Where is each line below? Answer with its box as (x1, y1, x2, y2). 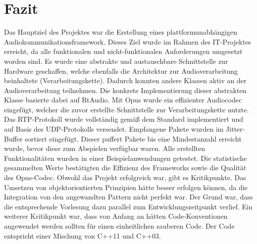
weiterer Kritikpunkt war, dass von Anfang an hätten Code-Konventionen (4, 211, 228, 221)
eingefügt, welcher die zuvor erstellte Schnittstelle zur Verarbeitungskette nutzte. (4, 104, 249, 114)
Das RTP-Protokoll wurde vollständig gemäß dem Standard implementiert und (4, 114, 243, 124)
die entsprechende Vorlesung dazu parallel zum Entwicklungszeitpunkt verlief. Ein (4, 201, 253, 211)
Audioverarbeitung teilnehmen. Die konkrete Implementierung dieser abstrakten (4, 85, 247, 95)
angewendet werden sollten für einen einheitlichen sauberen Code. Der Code (4, 221, 235, 231)
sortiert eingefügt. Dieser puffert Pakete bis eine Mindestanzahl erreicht (25, 133, 242, 144)
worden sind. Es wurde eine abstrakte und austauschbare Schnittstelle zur (4, 55, 228, 66)
